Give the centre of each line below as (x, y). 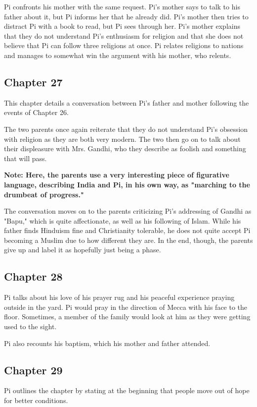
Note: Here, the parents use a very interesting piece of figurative (117, 175)
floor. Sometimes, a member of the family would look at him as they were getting (127, 317)
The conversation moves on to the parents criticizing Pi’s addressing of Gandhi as (128, 211)
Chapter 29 (33, 370)
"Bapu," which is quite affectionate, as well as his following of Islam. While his (123, 220)
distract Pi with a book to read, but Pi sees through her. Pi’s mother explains (122, 26)
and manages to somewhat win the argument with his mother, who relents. (118, 55)
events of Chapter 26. (36, 112)
